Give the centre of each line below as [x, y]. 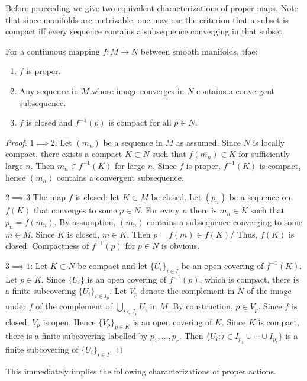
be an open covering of [222, 265]
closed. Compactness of [47, 246]
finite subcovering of [42, 349]
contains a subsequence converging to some [225, 221]
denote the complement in [188, 291]
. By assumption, [85, 221]
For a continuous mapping [53, 51]
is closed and [49, 122]
